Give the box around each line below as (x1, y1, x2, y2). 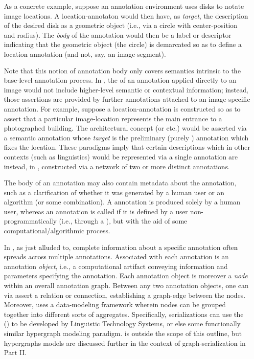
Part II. (4, 347, 27, 358)
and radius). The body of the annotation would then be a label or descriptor (4, 29, 231, 40)
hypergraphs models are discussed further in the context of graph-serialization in (4, 337, 246, 348)
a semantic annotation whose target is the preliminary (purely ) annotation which (4, 132, 249, 142)
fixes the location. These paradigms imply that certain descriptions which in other (4, 142, 250, 152)
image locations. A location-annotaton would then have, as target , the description (4, 10, 248, 21)
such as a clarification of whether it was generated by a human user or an (4, 187, 225, 197)
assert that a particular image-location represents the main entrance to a (4, 113, 222, 123)
